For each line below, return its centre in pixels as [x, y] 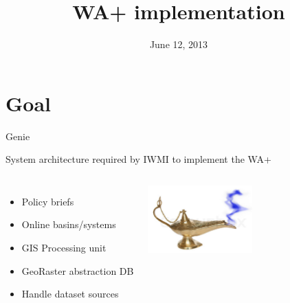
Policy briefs [48, 201]
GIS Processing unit [64, 248]
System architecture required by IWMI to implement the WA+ [138, 159]
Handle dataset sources [70, 294]
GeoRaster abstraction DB [78, 270]
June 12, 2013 [179, 44]
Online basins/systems [69, 224]
